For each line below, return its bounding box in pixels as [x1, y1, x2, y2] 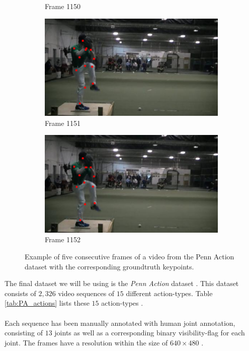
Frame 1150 [45, 1, 81, 11]
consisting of [5, 327, 43, 338]
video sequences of [58, 288, 115, 298]
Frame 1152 [45, 234, 81, 245]
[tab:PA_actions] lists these [5, 298, 90, 308]
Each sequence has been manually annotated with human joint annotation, [5, 317, 235, 328]
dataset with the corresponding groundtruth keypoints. [25, 261, 194, 271]
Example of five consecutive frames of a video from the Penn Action [25, 251, 234, 261]
